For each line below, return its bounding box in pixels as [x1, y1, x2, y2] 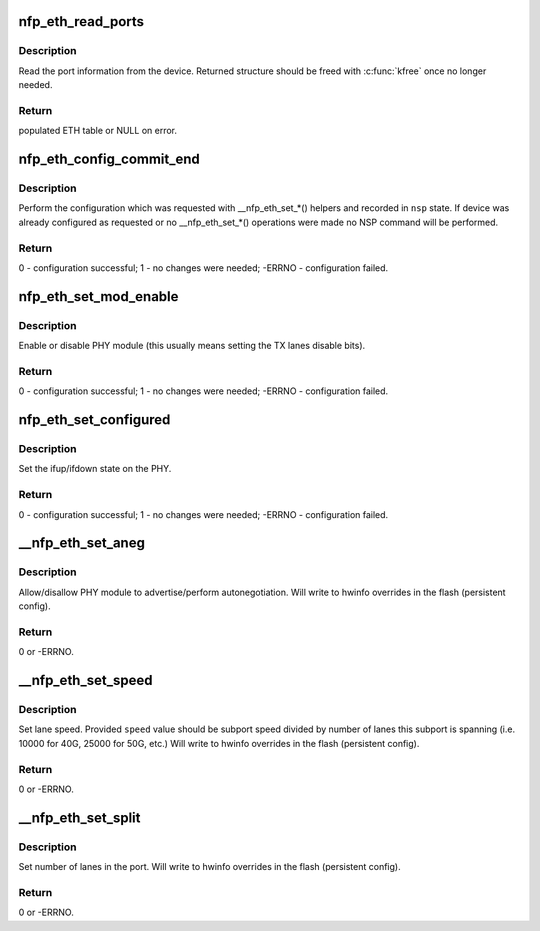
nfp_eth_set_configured [18, 411, 171, 429]
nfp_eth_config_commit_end [18, 151, 200, 168]
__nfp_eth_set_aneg [18, 535, 145, 552]
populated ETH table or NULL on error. [18, 125, 178, 137]
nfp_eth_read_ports [18, 13, 145, 30]
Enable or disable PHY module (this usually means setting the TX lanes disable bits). [18, 340, 366, 352]
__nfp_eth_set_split [18, 809, 141, 826]
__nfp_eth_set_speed [18, 672, 153, 689]
